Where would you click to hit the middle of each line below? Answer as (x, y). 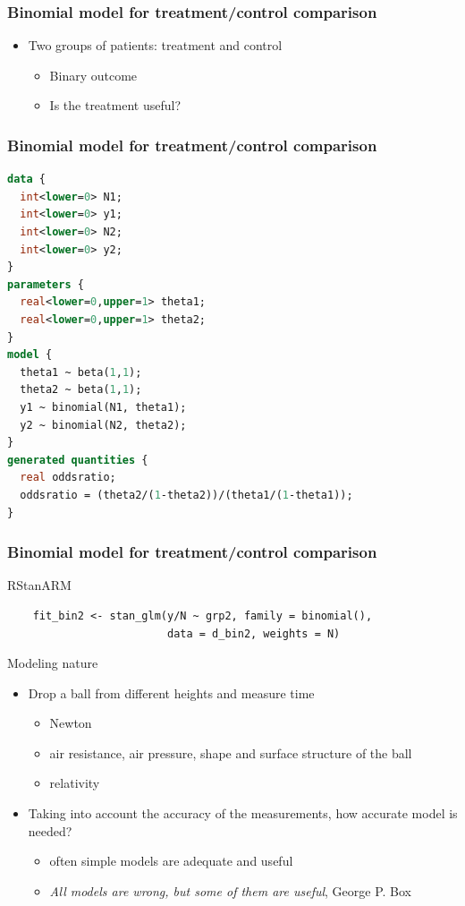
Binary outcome (93, 75)
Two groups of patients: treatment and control (155, 45)
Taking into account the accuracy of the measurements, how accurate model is (243, 813)
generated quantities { (78, 460)
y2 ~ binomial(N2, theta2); (103, 425)
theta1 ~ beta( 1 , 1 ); (81, 372)
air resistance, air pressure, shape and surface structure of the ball (231, 752)
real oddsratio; (68, 478)
